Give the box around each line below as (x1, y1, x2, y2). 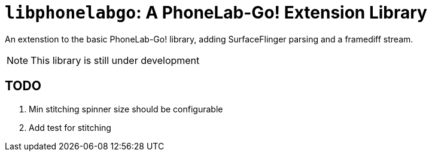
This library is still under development (31, 54, 200, 66)
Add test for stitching (29, 122, 111, 133)
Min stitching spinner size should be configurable (29, 103, 223, 114)
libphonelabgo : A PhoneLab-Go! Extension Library (5, 2, 427, 23)
